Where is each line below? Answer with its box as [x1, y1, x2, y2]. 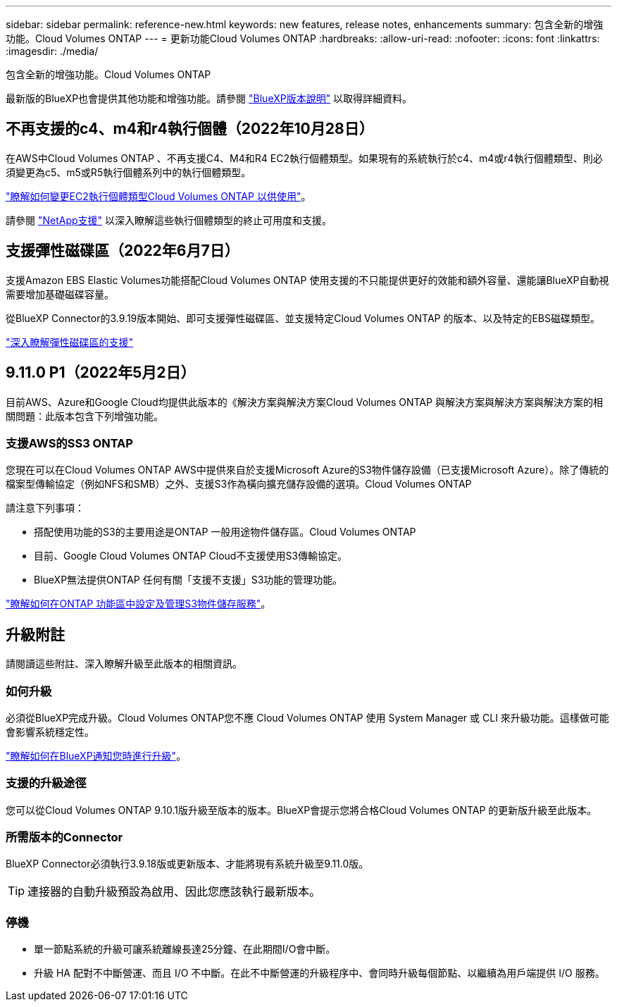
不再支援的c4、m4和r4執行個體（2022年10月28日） [6, 120, 374, 138]
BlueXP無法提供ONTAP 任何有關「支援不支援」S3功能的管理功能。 [34, 574, 343, 586]
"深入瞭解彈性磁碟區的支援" [6, 335, 134, 348]
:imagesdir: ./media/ [6, 45, 99, 57]
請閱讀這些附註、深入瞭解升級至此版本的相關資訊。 [6, 657, 242, 670]
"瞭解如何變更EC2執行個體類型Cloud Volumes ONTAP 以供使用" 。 [6, 190, 311, 202]
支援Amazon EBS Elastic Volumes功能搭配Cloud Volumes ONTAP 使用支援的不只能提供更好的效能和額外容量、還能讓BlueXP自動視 [6, 273, 609, 286]
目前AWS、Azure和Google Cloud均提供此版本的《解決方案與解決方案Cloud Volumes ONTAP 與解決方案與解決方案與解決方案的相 [6, 395, 603, 408]
